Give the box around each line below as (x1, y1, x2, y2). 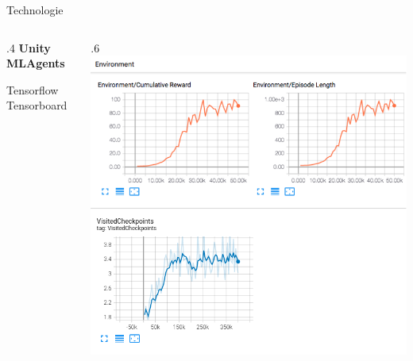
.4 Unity (6, 39, 51, 56)
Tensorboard (6, 97, 68, 113)
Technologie (6, 2, 64, 17)
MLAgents (6, 55, 65, 71)
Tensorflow (6, 81, 59, 98)
